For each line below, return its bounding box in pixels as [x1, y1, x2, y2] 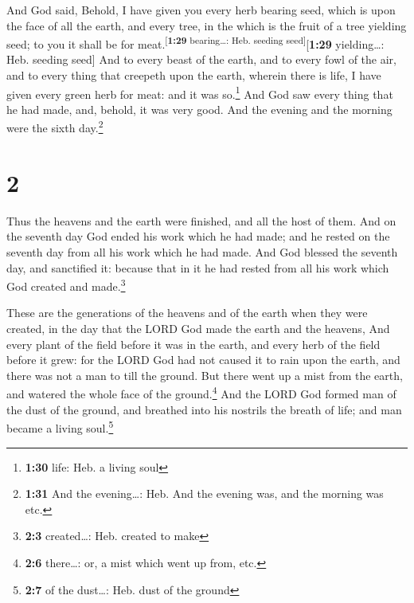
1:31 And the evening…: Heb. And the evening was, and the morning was [25, 485, 384, 502]
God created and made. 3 [6, 276, 126, 294]
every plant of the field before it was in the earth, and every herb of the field [6, 335, 381, 352]
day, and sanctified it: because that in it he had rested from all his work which [6, 259, 389, 276]
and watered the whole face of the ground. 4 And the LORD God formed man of [6, 383, 396, 402]
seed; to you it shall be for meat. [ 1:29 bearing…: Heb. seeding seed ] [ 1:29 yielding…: [6, 33, 385, 52]
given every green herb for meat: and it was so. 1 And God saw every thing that [6, 83, 393, 102]
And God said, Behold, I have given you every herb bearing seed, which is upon [6, 2, 396, 18]
